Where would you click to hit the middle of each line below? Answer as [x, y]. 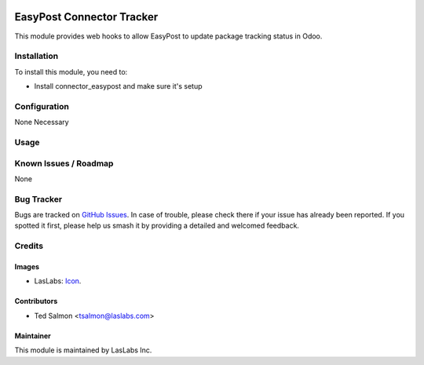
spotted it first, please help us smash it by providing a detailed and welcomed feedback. [157, 226]
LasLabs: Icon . [58, 281]
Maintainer [33, 336]
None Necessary [42, 122]
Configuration [42, 106]
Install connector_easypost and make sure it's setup [119, 86]
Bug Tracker [38, 199]
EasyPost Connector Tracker [86, 17]
